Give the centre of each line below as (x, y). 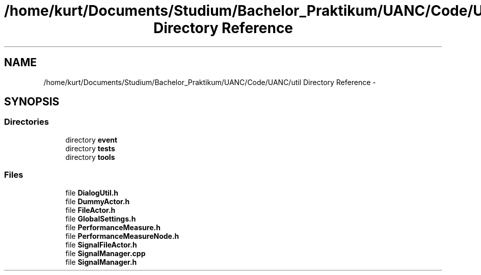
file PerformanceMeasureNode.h (122, 236)
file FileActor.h (90, 210)
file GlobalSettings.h (101, 218)
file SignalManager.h (101, 262)
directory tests (90, 148)
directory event (91, 140)
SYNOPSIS (32, 102)
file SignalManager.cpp (105, 253)
